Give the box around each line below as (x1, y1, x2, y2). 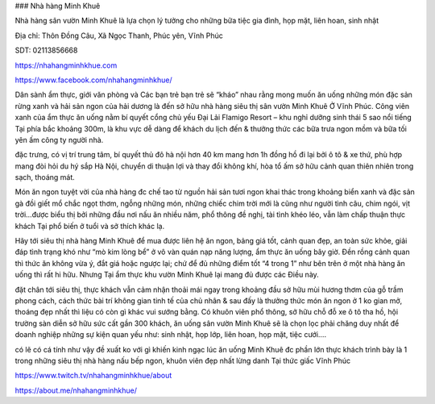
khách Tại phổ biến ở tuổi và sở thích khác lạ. (14, 221, 165, 231)
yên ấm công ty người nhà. (14, 135, 104, 144)
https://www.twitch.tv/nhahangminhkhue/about (14, 371, 172, 381)
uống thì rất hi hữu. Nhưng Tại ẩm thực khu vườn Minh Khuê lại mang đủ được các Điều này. (14, 270, 320, 280)
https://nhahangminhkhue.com (14, 60, 118, 70)
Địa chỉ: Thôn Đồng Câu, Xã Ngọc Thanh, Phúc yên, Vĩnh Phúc (14, 31, 223, 40)
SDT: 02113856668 (14, 45, 78, 56)
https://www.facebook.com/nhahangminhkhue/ (14, 75, 172, 85)
